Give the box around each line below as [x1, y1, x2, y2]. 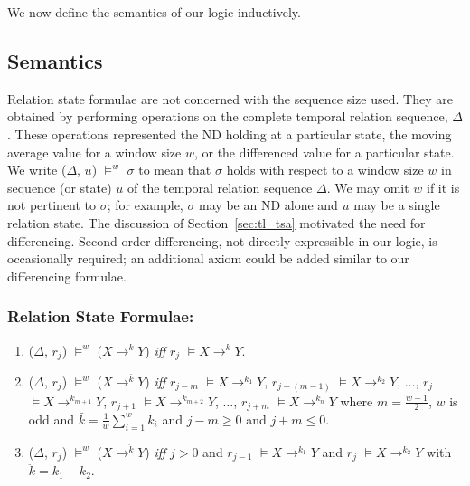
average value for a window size [7, 142, 182, 161]
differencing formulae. [7, 266, 127, 285]
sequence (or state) [7, 177, 112, 196]
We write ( [7, 160, 67, 179]
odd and [28, 409, 74, 428]
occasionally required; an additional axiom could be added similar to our [7, 249, 409, 268]
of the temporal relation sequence [127, 177, 313, 196]
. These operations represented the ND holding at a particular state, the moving [7, 124, 452, 143]
